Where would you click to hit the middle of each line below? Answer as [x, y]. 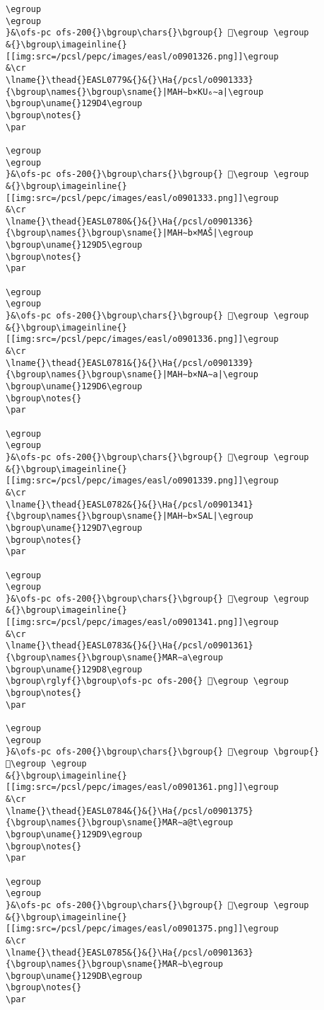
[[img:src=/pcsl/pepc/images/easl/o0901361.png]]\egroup [142, 787]
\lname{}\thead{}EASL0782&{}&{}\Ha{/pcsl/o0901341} [130, 504]
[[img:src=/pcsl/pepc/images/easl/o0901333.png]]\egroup [142, 198]
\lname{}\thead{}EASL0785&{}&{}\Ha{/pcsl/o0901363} [130, 952]
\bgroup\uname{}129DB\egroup [74, 976]
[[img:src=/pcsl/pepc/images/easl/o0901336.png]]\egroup [142, 339]
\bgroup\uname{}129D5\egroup [74, 245]
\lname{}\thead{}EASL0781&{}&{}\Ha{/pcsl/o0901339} [130, 363]
